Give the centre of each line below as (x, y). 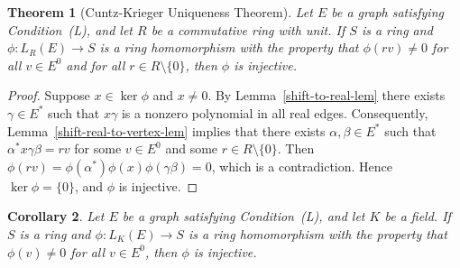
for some (98, 148)
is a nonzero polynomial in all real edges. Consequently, (275, 112)
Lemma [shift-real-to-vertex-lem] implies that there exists (166, 130)
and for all (96, 65)
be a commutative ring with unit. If (248, 29)
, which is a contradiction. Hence (302, 166)
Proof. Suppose (49, 95)
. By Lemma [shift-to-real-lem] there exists (327, 95)
